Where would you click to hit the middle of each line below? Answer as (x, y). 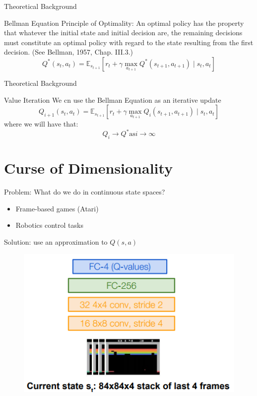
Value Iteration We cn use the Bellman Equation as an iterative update (113, 99)
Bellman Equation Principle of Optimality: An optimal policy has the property (124, 23)
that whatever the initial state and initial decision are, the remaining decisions (123, 33)
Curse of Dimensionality (89, 168)
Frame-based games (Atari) (57, 208)
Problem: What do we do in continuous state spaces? (85, 192)
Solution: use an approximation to (56, 241)
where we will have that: (41, 124)
